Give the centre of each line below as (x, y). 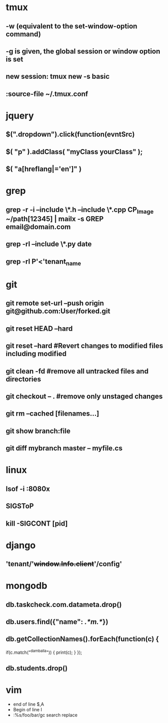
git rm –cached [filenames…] (53, 414)
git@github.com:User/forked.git (58, 311)
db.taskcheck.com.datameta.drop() (64, 604)
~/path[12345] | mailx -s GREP (55, 219)
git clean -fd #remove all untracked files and (77, 371)
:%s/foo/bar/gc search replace (45, 715)
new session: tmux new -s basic (58, 77)
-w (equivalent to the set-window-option (72, 26)
